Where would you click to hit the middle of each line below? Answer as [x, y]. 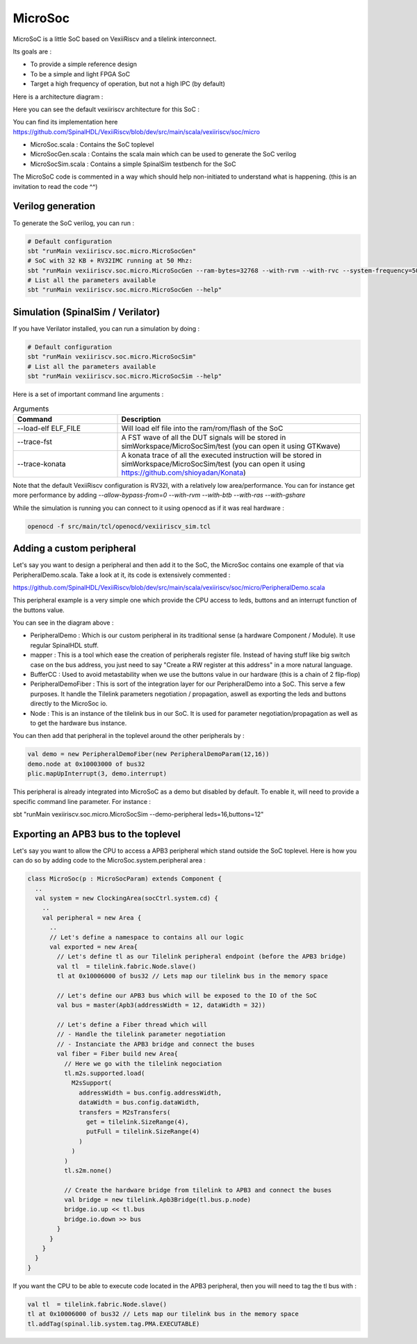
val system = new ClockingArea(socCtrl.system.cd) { [126, 898]
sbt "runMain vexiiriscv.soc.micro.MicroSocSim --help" [125, 376]
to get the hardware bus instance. [79, 723]
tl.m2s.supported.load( [104, 1073]
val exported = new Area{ [94, 946]
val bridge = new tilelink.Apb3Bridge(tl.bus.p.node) [157, 1200]
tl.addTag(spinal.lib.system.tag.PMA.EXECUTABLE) [114, 1323]
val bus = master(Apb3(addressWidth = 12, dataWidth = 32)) [161, 1005]
